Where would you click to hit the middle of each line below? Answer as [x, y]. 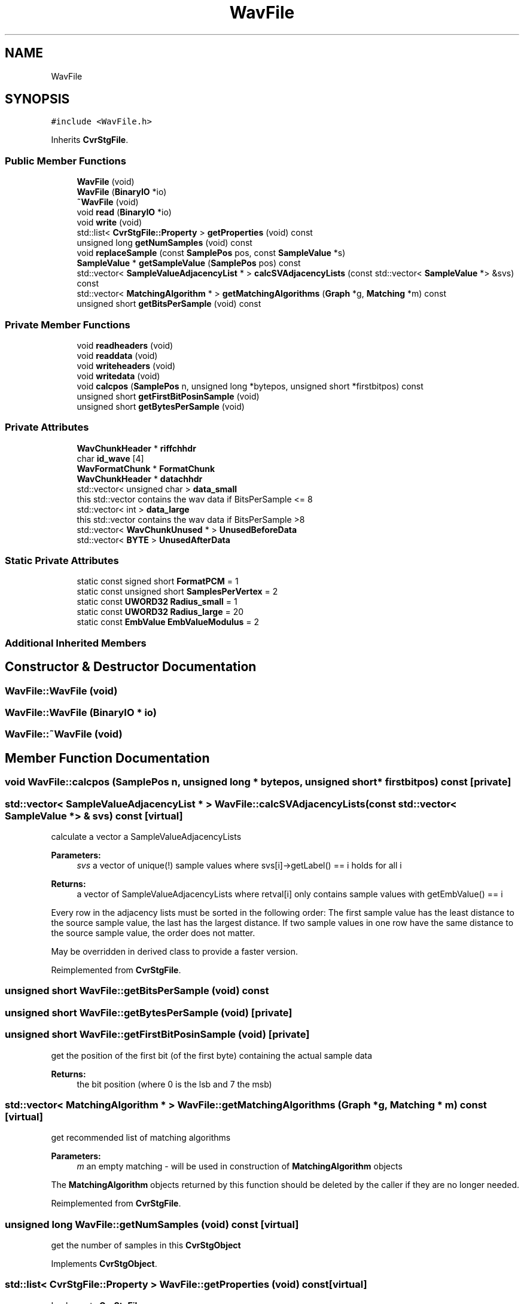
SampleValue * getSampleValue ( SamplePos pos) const [189, 263]
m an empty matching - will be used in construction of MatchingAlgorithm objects [240, 1166]
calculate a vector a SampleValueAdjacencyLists [146, 837]
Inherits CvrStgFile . [90, 140]
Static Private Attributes [62, 561]
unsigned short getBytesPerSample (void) [161, 406]
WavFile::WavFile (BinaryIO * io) [81, 713]
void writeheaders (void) [126, 365]
